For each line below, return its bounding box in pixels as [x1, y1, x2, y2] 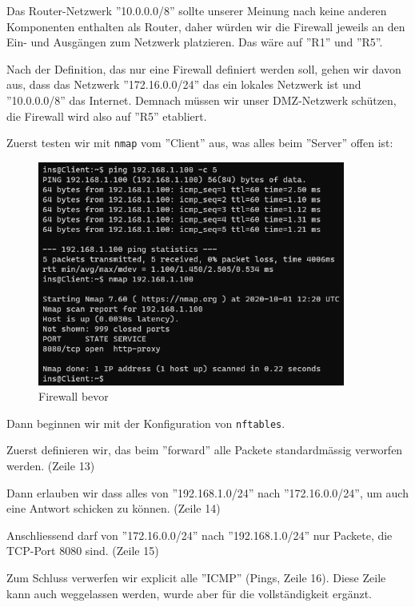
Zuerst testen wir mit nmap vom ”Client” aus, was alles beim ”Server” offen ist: [6, 134, 393, 151]
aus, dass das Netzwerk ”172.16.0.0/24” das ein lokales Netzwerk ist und [6, 76, 361, 93]
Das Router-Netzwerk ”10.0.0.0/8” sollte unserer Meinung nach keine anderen [6, 2, 387, 18]
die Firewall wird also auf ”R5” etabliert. [6, 107, 207, 124]
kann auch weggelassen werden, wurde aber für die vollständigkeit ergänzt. [6, 585, 372, 601]
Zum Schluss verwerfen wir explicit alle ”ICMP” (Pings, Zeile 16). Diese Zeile [6, 569, 386, 586]
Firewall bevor [38, 388, 109, 405]
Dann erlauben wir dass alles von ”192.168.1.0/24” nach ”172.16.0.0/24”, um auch [6, 484, 409, 501]
